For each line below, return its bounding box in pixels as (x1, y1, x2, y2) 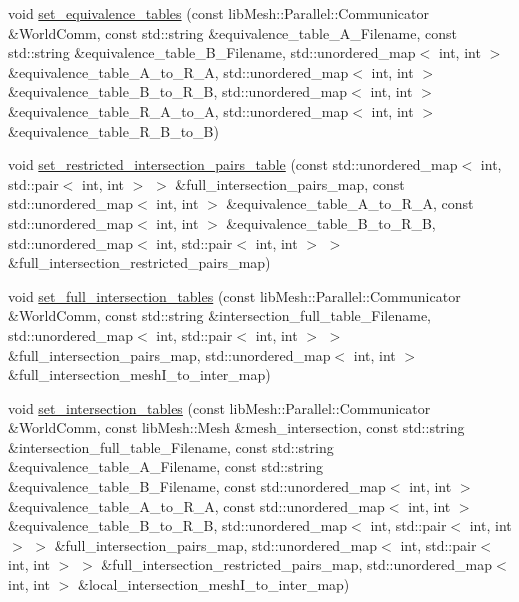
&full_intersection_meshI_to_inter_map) (8, 364, 271, 385)
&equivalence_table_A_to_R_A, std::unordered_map (8, 61, 349, 82)
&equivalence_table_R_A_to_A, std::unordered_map (8, 100, 349, 121)
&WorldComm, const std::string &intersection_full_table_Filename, (8, 305, 431, 326)
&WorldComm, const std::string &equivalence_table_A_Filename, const (8, 22, 457, 43)
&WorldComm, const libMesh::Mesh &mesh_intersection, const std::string (8, 417, 465, 438)
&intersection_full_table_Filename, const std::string (8, 436, 334, 457)
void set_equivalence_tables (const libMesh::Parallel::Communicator (8, 3, 429, 23)
